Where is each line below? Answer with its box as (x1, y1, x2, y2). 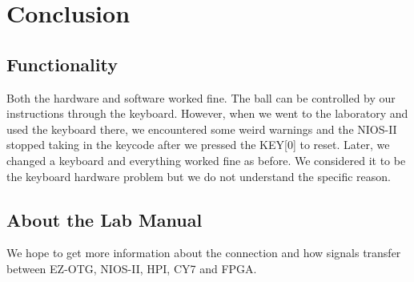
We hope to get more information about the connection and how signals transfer (6, 244, 401, 261)
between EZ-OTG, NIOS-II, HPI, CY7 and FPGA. (6, 260, 257, 276)
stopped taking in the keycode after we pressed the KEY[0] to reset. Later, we (6, 136, 390, 153)
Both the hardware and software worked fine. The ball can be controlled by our (6, 89, 396, 106)
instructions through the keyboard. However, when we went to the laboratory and (6, 105, 408, 122)
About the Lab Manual (6, 207, 203, 232)
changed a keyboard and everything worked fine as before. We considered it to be (6, 151, 406, 168)
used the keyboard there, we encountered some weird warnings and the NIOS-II (6, 120, 397, 137)
